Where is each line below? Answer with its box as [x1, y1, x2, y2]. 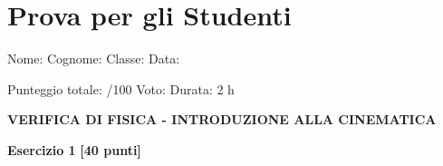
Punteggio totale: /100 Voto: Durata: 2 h [7, 79, 235, 98]
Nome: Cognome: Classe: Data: [7, 49, 180, 68]
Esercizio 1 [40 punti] [7, 140, 141, 159]
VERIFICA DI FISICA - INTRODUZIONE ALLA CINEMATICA [7, 110, 437, 129]
